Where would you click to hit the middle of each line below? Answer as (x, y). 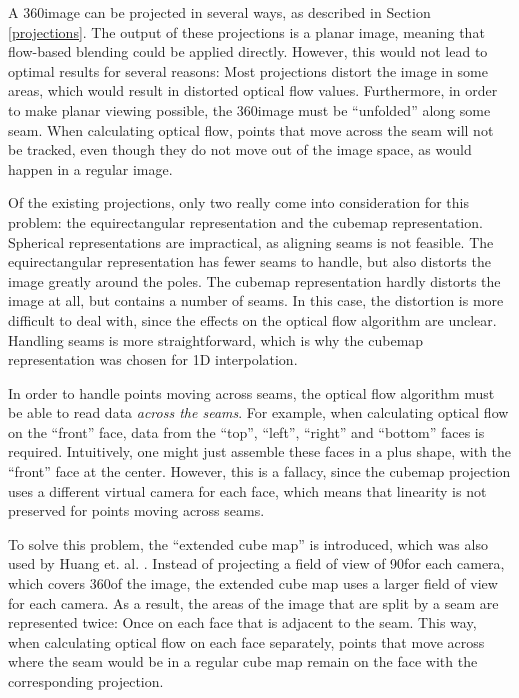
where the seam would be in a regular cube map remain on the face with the (243, 661)
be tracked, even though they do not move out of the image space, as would (240, 149)
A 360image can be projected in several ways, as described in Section (219, 12)
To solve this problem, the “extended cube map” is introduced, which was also (248, 543)
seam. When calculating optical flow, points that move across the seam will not (251, 129)
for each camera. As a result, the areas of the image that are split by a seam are (253, 602)
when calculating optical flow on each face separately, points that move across (246, 641)
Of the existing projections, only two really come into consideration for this (238, 202)
